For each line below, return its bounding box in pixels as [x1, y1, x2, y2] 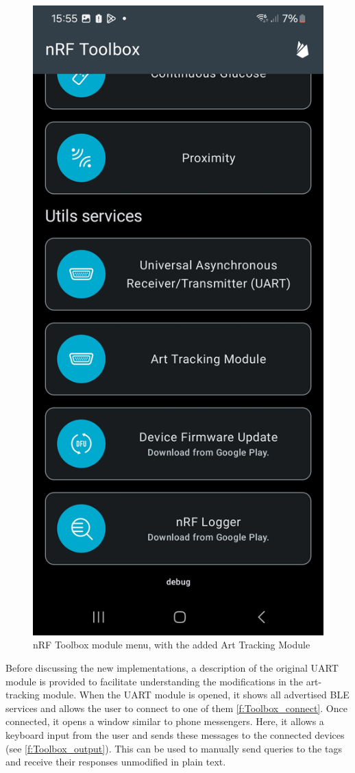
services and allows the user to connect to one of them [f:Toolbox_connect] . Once [5, 700, 347, 715]
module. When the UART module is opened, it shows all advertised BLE [42, 687, 350, 702]
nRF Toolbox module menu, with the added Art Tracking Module [33, 637, 310, 652]
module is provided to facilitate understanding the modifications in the [5, 674, 303, 688]
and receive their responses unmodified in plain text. [5, 755, 226, 769]
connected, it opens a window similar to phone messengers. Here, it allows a [5, 714, 324, 728]
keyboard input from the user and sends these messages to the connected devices [5, 728, 345, 742]
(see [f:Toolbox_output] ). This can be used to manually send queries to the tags [5, 741, 342, 755]
